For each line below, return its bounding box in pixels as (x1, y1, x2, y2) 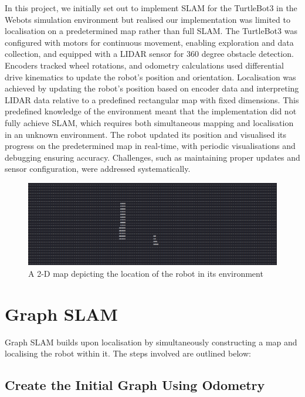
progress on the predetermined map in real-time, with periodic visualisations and (5, 140, 296, 152)
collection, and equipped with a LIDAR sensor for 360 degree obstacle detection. (5, 47, 294, 60)
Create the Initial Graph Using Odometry (5, 376, 265, 394)
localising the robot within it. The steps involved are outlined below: (5, 347, 251, 359)
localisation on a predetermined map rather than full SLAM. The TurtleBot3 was (5, 25, 297, 37)
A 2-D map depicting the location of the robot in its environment (28, 267, 263, 279)
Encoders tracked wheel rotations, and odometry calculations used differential (5, 59, 284, 71)
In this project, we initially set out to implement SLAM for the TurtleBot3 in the (5, 2, 297, 13)
